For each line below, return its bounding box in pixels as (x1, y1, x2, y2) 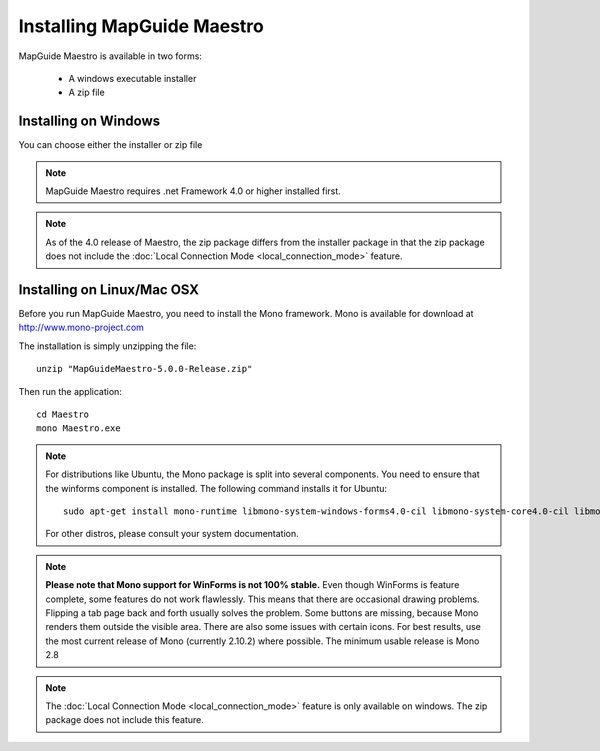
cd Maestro (36, 409, 90, 420)
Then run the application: (18, 385, 122, 397)
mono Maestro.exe (36, 423, 121, 434)
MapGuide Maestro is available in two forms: (18, 50, 202, 62)
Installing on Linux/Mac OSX (18, 281, 200, 298)
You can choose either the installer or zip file (18, 139, 203, 151)
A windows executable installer (68, 72, 197, 84)
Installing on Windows (18, 113, 161, 130)
